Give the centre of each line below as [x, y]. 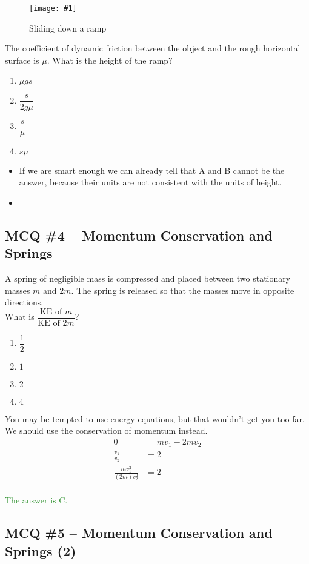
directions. [24, 302]
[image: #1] [53, 8]
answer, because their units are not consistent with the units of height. [150, 182]
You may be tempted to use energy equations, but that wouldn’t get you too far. [155, 418]
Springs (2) [41, 550]
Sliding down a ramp [68, 28]
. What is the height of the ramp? [110, 60]
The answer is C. [36, 500]
